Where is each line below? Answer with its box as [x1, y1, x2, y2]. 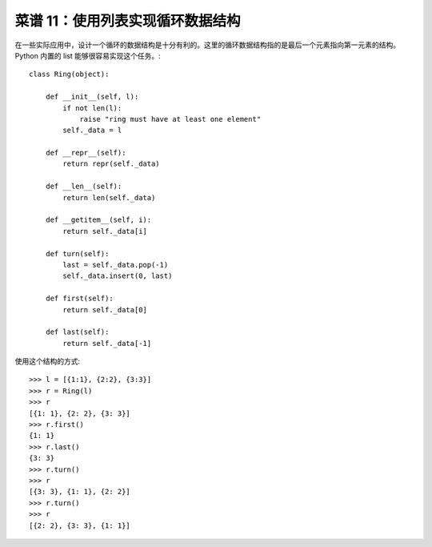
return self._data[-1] [62, 339, 152, 348]
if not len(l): [62, 103, 122, 112]
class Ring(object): [29, 70, 110, 79]
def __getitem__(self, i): [45, 215, 152, 224]
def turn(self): [45, 249, 110, 258]
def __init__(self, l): [45, 92, 139, 102]
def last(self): [45, 328, 110, 336]
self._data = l [62, 126, 122, 135]
